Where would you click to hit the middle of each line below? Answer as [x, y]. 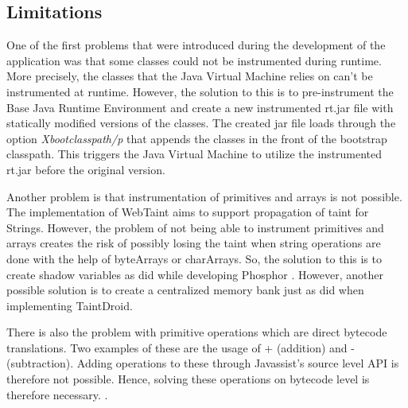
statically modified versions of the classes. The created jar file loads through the [201, 123]
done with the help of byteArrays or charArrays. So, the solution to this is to [194, 258]
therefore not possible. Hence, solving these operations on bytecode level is [188, 379]
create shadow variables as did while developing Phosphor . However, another [195, 274]
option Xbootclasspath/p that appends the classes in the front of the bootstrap [197, 138]
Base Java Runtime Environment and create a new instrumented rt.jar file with [200, 107]
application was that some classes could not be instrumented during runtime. [194, 60]
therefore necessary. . [57, 394]
